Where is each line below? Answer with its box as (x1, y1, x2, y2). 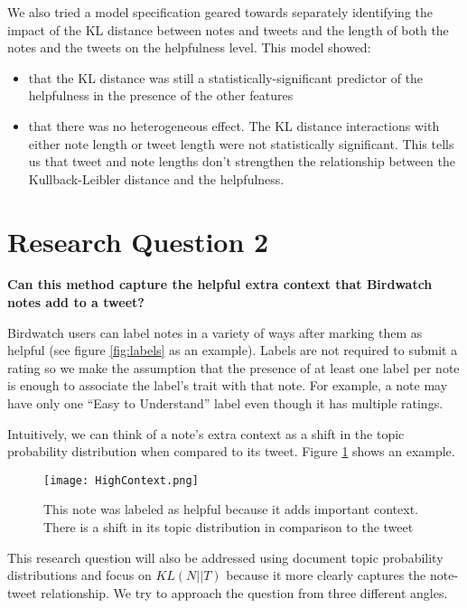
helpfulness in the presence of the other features (28, 86, 294, 105)
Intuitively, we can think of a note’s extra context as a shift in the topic (7, 424, 405, 443)
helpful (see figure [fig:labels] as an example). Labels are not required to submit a (7, 341, 458, 360)
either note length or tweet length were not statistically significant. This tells (28, 134, 454, 153)
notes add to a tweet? (7, 293, 145, 312)
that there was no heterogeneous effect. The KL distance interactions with (28, 116, 440, 135)
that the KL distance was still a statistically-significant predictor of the (28, 68, 424, 87)
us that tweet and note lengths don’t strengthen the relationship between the (28, 152, 455, 171)
